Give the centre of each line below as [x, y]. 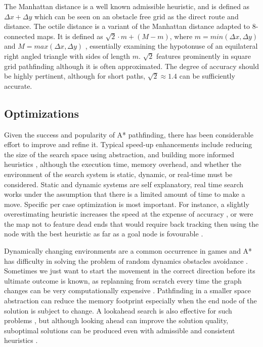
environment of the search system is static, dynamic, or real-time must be [118, 174]
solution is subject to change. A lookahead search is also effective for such [118, 310]
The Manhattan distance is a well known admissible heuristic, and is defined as [127, 6]
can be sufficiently [207, 76]
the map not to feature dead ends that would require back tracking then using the [131, 223]
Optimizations [42, 113]
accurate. [18, 85]
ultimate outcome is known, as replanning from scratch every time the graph [123, 280]
